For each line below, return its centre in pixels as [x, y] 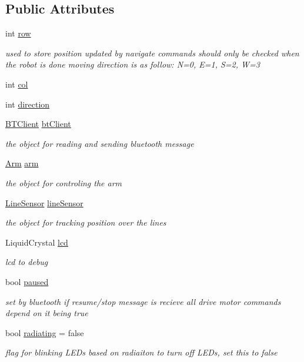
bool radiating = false [45, 332]
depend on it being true [47, 313]
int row [18, 33]
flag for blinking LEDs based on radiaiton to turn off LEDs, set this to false [141, 352]
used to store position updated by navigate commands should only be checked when [152, 53]
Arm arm [22, 163]
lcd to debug [27, 262]
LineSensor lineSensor [44, 202]
